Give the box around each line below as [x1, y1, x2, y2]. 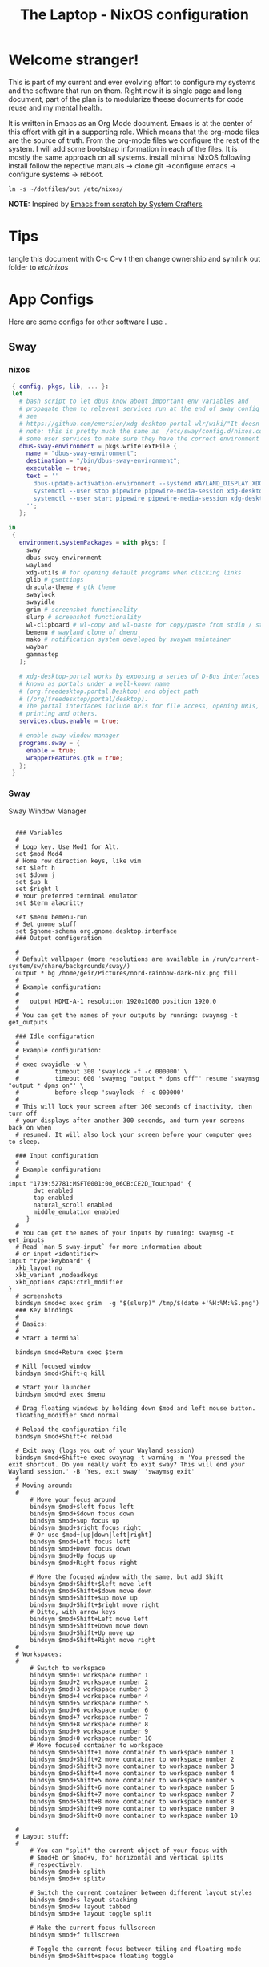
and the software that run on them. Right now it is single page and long [8, 86, 243, 95]
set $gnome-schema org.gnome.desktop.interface [15, 927, 178, 935]
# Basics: [15, 1320, 48, 1328]
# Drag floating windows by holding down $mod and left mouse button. [15, 1404, 256, 1413]
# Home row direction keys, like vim [15, 857, 142, 865]
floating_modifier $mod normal [15, 1411, 120, 1419]
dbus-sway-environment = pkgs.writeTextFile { [18, 442, 178, 450]
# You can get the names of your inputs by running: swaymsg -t [15, 1229, 235, 1237]
